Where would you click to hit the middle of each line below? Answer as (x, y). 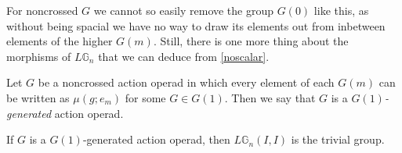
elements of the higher (60, 41)
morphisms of (39, 56)
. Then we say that (270, 97)
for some (145, 97)
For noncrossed (42, 10)
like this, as (341, 10)
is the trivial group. (338, 139)
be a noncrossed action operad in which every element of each (186, 82)
